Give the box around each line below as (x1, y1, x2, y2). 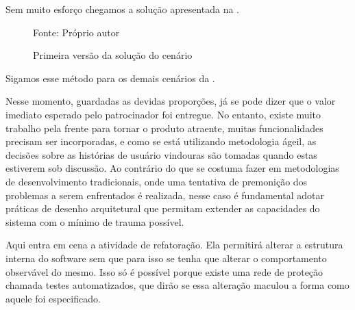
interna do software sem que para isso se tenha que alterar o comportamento (5, 250, 327, 265)
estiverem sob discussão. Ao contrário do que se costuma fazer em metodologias (5, 161, 339, 175)
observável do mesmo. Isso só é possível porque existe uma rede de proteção (5, 264, 323, 279)
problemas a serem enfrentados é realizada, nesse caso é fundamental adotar (5, 188, 324, 202)
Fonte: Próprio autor (33, 25, 120, 39)
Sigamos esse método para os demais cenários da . (5, 70, 215, 85)
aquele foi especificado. (5, 291, 101, 305)
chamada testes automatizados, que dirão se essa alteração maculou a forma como (5, 278, 350, 292)
